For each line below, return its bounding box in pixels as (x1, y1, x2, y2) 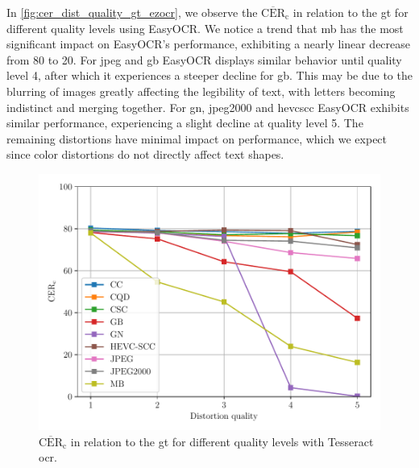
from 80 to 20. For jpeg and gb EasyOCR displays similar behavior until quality (6, 51, 402, 68)
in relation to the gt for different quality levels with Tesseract (70, 433, 374, 449)
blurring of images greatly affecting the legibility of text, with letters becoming (6, 82, 396, 99)
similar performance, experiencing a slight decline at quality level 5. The (6, 114, 363, 131)
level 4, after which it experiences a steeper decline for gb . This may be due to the (6, 67, 413, 84)
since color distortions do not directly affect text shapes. (6, 146, 284, 163)
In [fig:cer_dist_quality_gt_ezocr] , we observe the (6, 4, 258, 20)
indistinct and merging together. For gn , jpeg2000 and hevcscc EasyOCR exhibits (6, 98, 409, 115)
